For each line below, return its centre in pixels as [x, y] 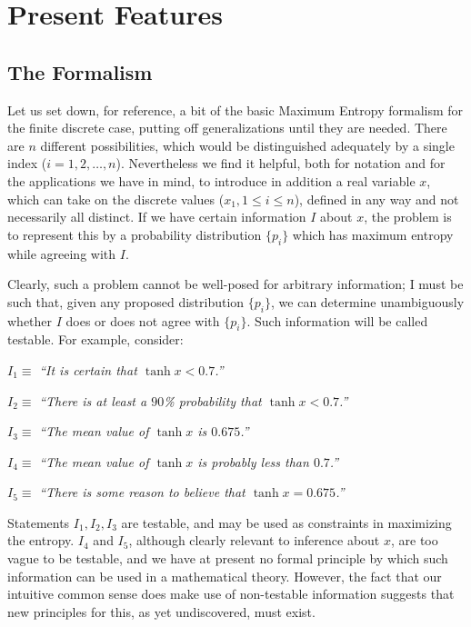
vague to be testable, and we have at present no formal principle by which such [228, 558]
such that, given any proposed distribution [126, 301]
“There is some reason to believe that [142, 492]
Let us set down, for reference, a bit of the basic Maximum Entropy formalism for [235, 109]
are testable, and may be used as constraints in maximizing [286, 522]
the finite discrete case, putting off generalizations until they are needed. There [227, 128]
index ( [27, 163]
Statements [39, 522]
